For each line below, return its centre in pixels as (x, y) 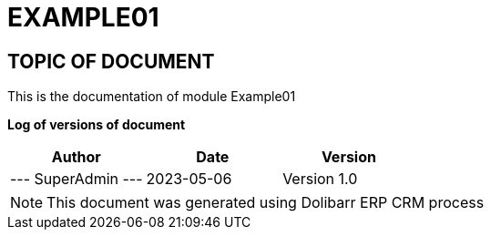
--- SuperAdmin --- (77, 179)
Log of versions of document (97, 125)
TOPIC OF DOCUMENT (111, 61)
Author (76, 157)
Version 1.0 (320, 179)
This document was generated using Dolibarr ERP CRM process (266, 203)
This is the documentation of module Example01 (152, 97)
